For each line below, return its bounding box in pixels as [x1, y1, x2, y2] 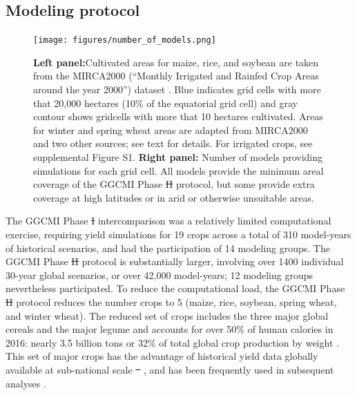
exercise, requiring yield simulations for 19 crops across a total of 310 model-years [6, 227, 351, 241]
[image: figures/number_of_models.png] [33, 35, 216, 46]
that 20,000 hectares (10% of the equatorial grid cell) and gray [33, 95, 298, 110]
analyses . [6, 376, 46, 390]
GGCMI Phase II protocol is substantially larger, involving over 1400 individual [6, 254, 344, 269]
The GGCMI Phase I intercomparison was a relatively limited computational [6, 213, 331, 228]
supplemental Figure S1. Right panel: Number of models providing [33, 150, 322, 164]
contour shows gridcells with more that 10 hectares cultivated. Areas [33, 109, 323, 124]
